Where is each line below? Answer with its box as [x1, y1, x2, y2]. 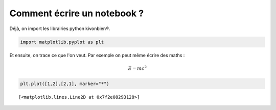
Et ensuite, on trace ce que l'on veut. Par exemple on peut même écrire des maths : [9, 52, 185, 58]
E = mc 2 [128, 65, 147, 71]
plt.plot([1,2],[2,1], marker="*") [20, 80, 109, 87]
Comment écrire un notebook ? [9, 8, 144, 19]
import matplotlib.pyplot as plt [20, 39, 104, 45]
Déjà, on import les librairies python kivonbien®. [9, 25, 110, 32]
